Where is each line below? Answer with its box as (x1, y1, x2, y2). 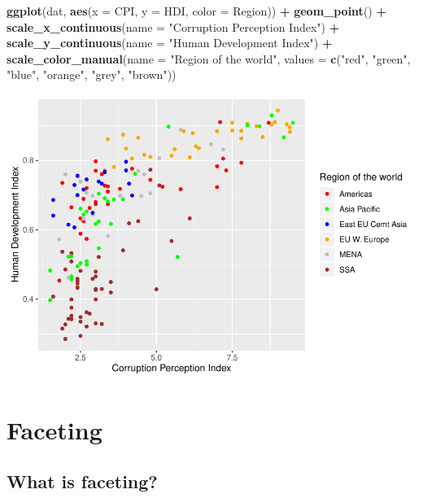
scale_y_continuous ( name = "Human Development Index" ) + (7, 34, 333, 51)
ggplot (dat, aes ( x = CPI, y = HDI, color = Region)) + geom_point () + (7, 2, 386, 19)
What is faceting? (7, 469, 158, 494)
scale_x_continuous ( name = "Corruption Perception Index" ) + (7, 18, 340, 35)
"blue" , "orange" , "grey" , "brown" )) (7, 66, 177, 83)
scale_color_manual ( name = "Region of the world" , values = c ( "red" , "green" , (7, 50, 411, 67)
